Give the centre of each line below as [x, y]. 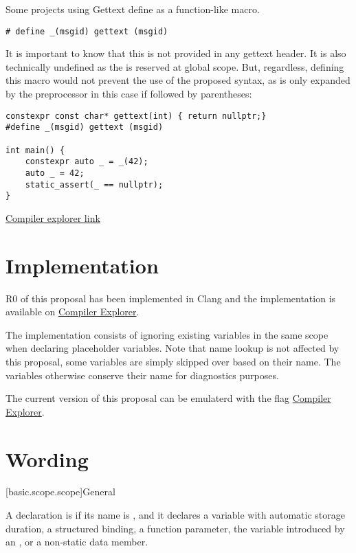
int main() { [35, 150]
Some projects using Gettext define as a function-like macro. [133, 9]
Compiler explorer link [53, 217]
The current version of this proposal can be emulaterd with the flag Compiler [168, 398]
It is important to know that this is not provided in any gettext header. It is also [176, 53]
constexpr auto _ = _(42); [87, 162]
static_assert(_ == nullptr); [94, 184]
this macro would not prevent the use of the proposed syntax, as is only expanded [178, 80]
